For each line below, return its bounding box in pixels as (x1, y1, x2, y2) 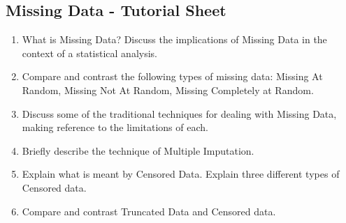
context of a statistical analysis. (22, 45, 157, 60)
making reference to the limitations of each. (22, 120, 208, 134)
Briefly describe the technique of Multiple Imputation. (22, 143, 254, 157)
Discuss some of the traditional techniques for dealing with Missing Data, (22, 106, 337, 121)
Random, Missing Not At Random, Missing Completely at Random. (22, 82, 314, 97)
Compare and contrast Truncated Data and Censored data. (22, 203, 276, 218)
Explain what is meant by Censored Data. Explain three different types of (22, 167, 340, 181)
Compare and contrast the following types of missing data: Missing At (22, 69, 323, 84)
